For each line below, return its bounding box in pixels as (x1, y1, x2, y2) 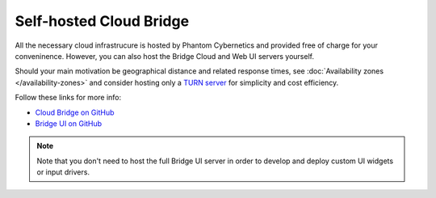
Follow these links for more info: (15, 93, 122, 103)
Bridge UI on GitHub (35, 118, 103, 128)
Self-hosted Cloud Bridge (15, 12, 190, 30)
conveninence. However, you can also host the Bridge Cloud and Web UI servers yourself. (15, 51, 315, 61)
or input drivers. (36, 167, 90, 177)
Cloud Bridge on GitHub (35, 107, 115, 117)
